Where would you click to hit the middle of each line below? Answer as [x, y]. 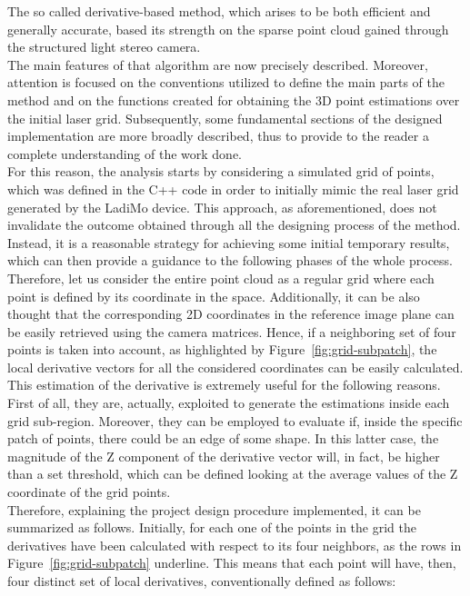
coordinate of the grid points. [89, 492]
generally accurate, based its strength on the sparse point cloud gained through [228, 29]
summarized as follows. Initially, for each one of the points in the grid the [212, 527]
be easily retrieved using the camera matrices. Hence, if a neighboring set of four [232, 331]
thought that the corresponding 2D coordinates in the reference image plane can [231, 314]
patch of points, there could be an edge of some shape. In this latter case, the [223, 438]
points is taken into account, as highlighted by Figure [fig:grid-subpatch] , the [222, 349]
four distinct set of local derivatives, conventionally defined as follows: [202, 581]
